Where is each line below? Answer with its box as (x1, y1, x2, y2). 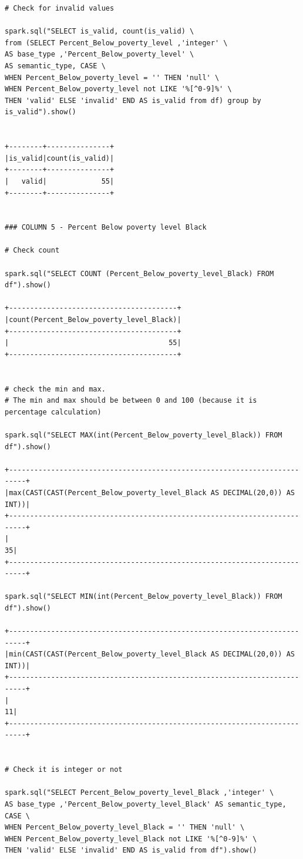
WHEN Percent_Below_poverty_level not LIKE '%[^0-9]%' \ (5, 85, 232, 94)
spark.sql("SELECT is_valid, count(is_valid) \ (5, 27, 194, 36)
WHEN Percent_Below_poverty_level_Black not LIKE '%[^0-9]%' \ (5, 834, 257, 843)
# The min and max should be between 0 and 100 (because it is (5, 396, 257, 405)
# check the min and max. (5, 384, 106, 393)
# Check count (5, 246, 60, 255)
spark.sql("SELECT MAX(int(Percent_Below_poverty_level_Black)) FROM (5, 430, 282, 439)
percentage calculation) (5, 407, 102, 416)
